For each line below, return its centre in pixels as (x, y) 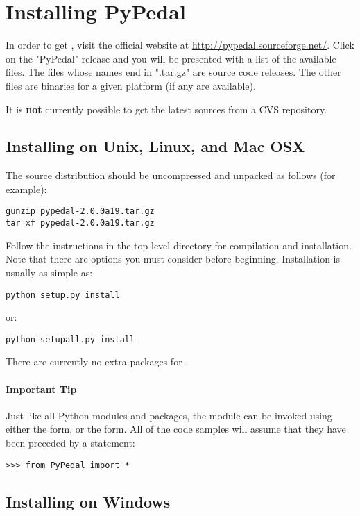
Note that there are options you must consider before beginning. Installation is (173, 259)
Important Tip (41, 389)
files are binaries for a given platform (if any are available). (131, 85)
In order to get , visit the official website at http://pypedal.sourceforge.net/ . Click (180, 45)
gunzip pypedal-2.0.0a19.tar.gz (80, 211)
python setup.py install (63, 295)
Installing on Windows (88, 501)
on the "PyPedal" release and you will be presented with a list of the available (171, 58)
